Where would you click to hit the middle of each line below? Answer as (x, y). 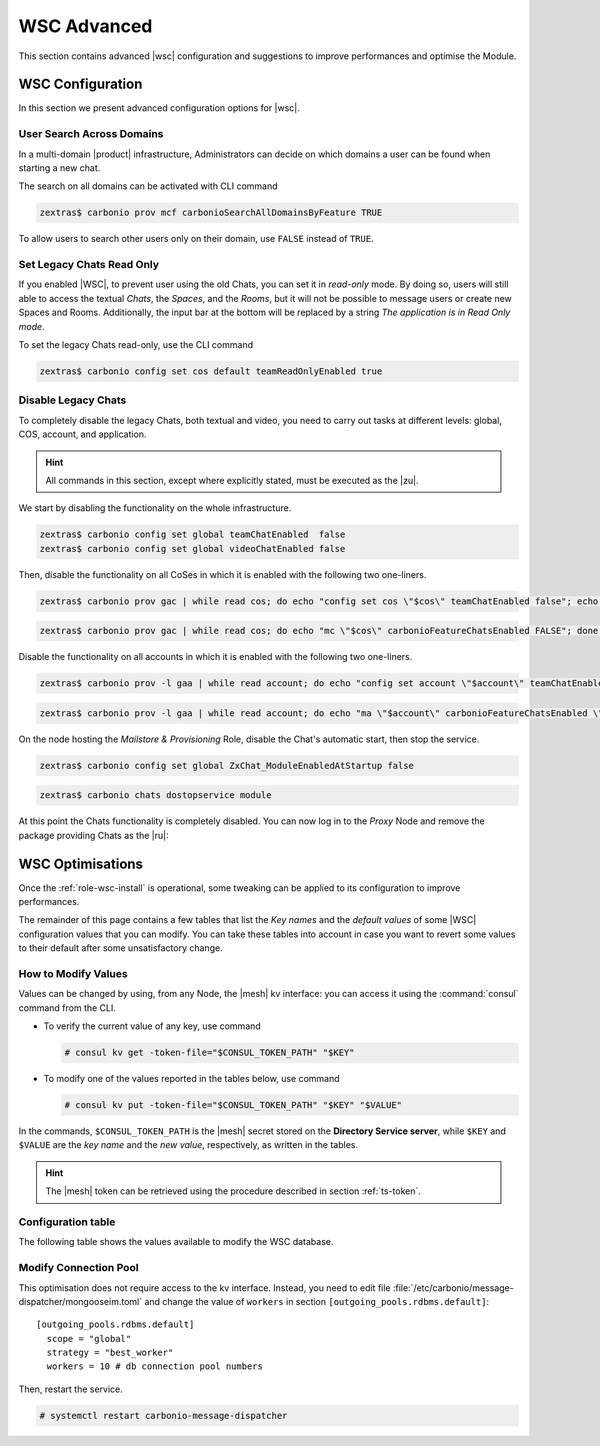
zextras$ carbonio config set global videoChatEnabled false (192, 548)
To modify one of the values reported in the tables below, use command (191, 1079)
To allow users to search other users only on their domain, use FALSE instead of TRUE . (196, 239)
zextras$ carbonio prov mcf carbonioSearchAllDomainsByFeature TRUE (211, 213)
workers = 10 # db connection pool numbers (155, 1366)
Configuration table (67, 1222)
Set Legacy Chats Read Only (89, 265)
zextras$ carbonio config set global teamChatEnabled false (192, 534)
